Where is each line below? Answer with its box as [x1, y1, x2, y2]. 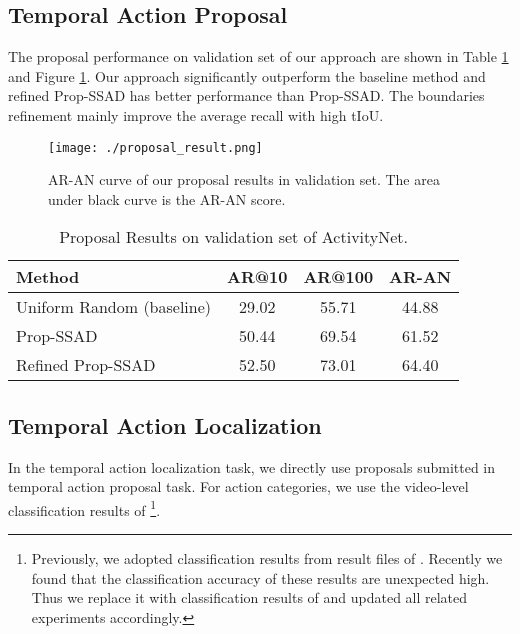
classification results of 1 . [8, 496, 161, 520]
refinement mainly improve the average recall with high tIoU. [8, 104, 384, 125]
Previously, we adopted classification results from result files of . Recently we [31, 548, 503, 569]
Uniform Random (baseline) [16, 295, 212, 319]
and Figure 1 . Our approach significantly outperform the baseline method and [8, 65, 486, 86]
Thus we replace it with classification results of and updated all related [31, 587, 468, 608]
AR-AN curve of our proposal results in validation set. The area [48, 169, 440, 190]
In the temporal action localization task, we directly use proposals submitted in [8, 456, 496, 477]
